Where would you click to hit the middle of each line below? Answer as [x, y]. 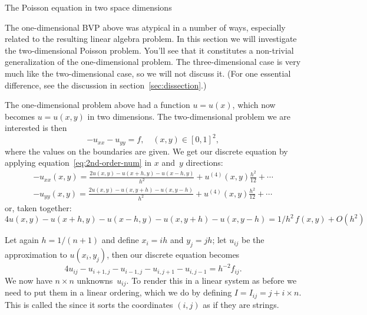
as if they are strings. [241, 304]
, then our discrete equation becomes [173, 254]
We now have [29, 280]
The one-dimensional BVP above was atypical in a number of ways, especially [145, 27]
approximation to [36, 254]
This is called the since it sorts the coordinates [89, 304]
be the [253, 240]
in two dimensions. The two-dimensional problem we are [189, 116]
